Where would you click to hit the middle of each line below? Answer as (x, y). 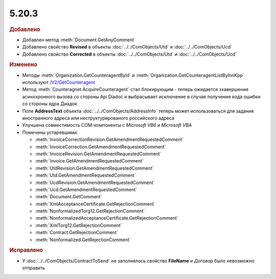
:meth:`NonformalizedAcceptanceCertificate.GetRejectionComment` (107, 218)
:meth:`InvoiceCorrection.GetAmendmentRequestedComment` (100, 147)
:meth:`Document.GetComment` (68, 197)
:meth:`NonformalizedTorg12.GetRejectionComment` (90, 211)
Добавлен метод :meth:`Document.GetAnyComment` (79, 40)
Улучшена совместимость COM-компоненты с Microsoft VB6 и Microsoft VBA (107, 125)
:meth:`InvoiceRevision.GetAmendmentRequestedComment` (98, 154)
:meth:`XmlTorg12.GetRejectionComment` (78, 225)
